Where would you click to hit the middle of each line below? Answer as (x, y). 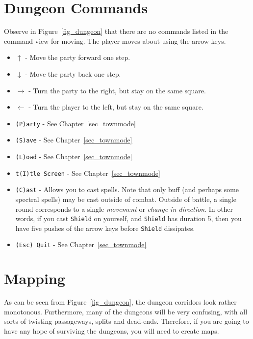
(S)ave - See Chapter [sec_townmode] (74, 140)
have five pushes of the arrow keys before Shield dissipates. (105, 228)
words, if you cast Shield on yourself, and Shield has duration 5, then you (128, 218)
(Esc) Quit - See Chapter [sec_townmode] (81, 244)
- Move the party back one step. (73, 73)
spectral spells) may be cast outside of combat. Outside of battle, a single (126, 199)
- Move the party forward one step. (78, 57)
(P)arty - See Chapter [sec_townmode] (76, 123)
